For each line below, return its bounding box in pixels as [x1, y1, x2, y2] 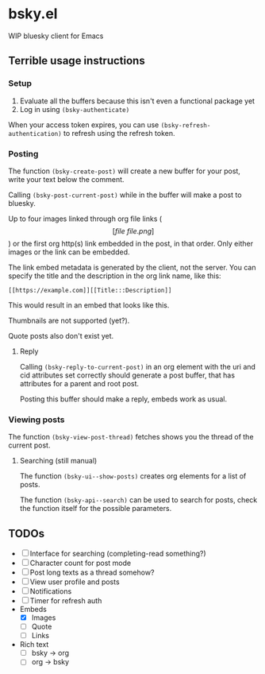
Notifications [29, 587, 72, 596]
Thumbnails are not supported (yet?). [8, 316, 130, 325]
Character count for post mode [29, 558, 132, 568]
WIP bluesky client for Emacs [8, 31, 104, 41]
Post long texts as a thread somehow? [29, 567, 155, 577]
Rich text [19, 640, 49, 649]
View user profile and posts [29, 577, 121, 587]
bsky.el [8, 5, 58, 23]
